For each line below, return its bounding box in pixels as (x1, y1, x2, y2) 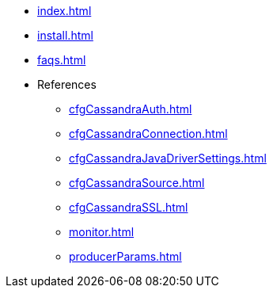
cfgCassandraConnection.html (69, 127, 228, 140)
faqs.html (37, 53, 86, 67)
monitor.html (69, 225, 135, 239)
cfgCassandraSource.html (69, 176, 205, 189)
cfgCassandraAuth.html (69, 102, 192, 116)
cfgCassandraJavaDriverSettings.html (69, 151, 267, 165)
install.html (37, 29, 93, 42)
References (37, 78, 97, 91)
